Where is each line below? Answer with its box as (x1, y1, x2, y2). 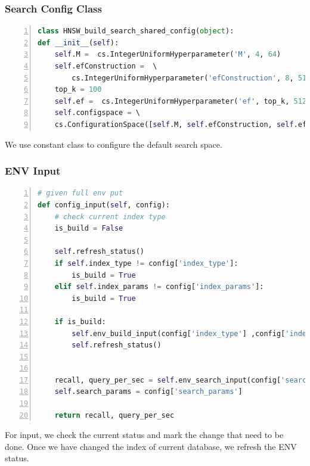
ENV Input (5, 163, 61, 178)
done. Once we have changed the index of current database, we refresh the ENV (5, 440, 297, 452)
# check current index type (54, 212, 166, 221)
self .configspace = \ (54, 108, 140, 117)
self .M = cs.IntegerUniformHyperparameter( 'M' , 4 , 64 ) (54, 50, 281, 59)
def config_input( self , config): (38, 200, 170, 209)
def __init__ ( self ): (38, 38, 119, 47)
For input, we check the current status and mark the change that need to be (5, 428, 284, 441)
